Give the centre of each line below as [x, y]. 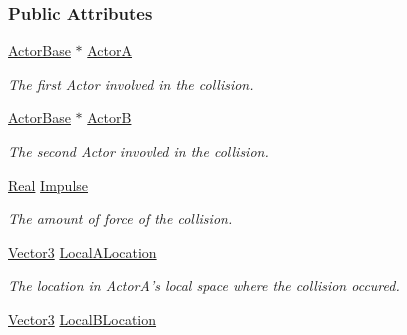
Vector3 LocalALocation [82, 251]
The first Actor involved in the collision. [131, 83]
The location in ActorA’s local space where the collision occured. [204, 285]
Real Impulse [48, 184]
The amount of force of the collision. [120, 218]
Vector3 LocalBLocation [82, 318]
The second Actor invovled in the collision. [138, 151]
